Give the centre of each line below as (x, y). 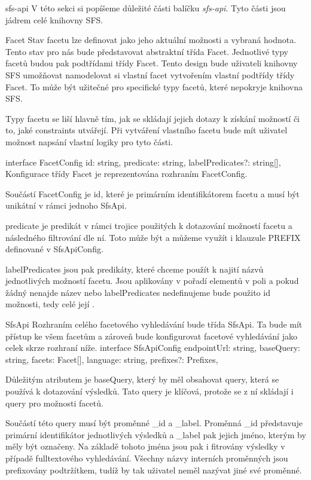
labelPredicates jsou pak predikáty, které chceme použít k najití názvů (135, 269)
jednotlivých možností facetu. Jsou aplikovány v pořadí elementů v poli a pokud (152, 281)
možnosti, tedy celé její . (50, 304)
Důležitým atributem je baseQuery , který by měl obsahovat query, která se (142, 379)
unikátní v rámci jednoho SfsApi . (66, 205)
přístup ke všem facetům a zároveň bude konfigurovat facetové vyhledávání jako (151, 336)
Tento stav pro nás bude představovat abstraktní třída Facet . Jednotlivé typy (147, 51)
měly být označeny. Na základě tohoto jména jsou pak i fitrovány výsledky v (145, 446)
